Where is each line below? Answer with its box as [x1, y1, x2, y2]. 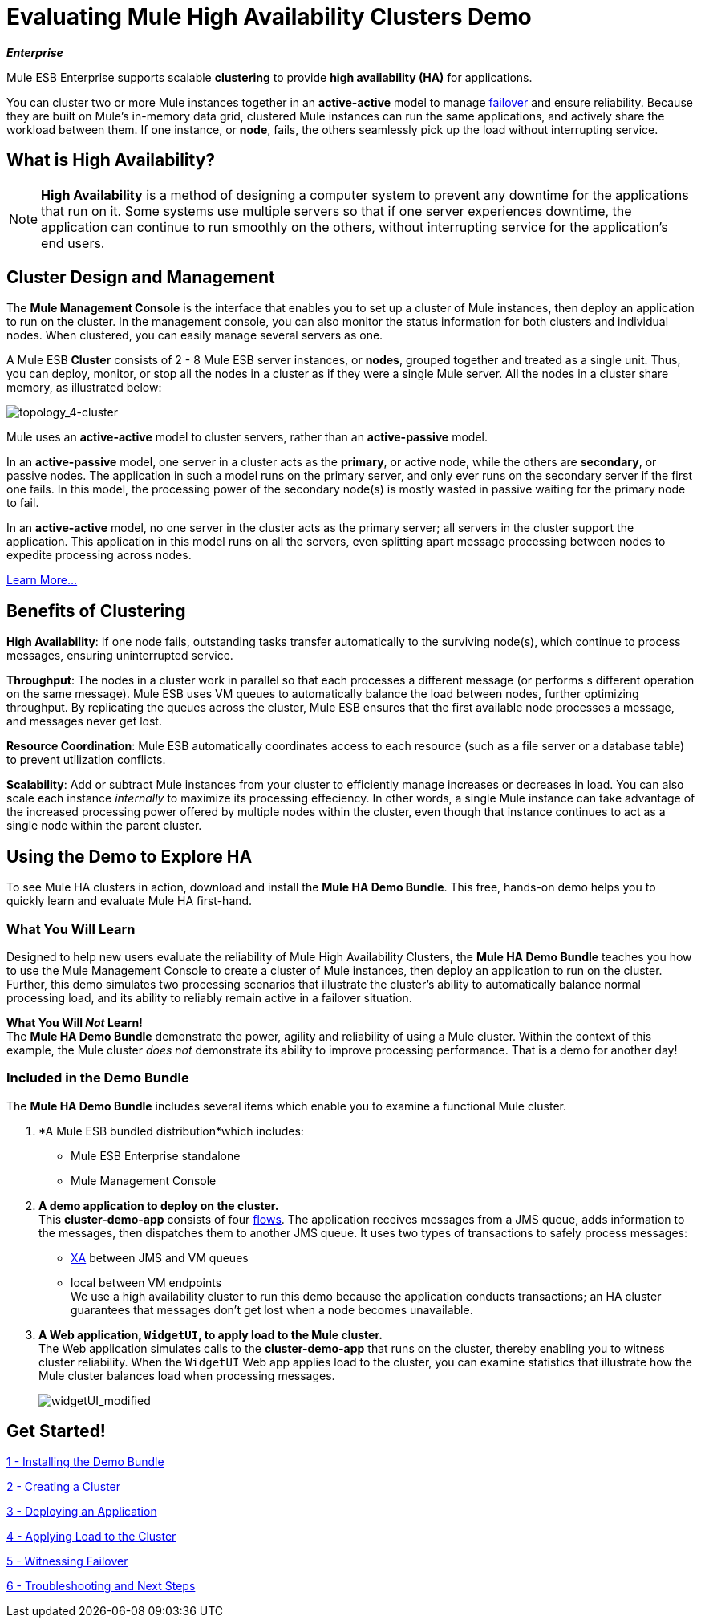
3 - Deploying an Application [6, 1504, 157, 1519]
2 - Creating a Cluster [6, 1480, 121, 1494]
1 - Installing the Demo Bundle [6, 1455, 164, 1469]
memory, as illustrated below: [6, 380, 162, 395]
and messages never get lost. [6, 714, 162, 729]
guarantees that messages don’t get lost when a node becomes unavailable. [71, 1302, 473, 1317]
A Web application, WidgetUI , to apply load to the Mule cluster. [38, 1327, 383, 1342]
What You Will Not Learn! [6, 1015, 143, 1029]
